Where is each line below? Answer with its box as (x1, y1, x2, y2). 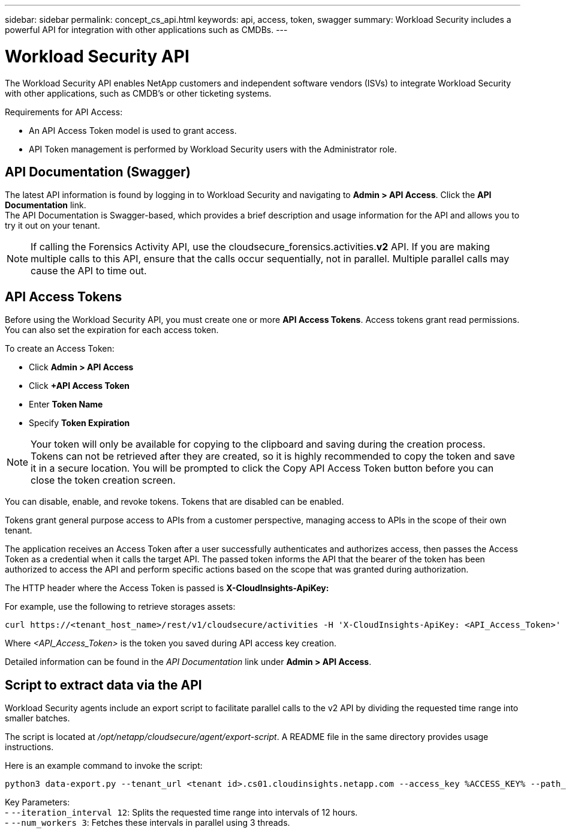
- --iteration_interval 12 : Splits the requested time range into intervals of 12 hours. (5, 807, 358, 818)
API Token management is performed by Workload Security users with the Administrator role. (29, 143, 397, 154)
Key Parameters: (5, 797, 70, 808)
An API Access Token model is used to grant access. (29, 125, 237, 136)
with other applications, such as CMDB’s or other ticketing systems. (5, 88, 272, 98)
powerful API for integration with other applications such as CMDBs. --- (5, 25, 288, 35)
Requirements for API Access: (5, 106, 123, 117)
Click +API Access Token (29, 380, 130, 391)
